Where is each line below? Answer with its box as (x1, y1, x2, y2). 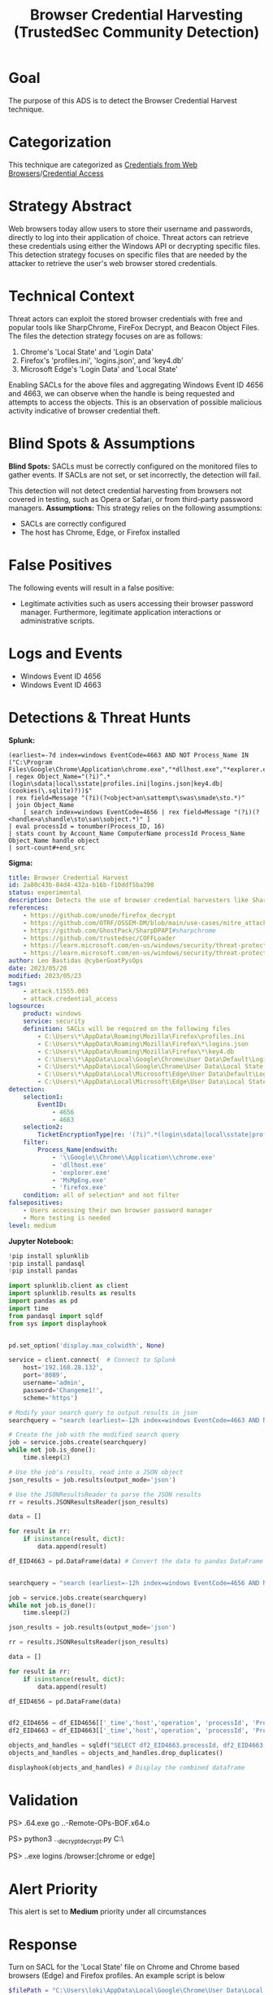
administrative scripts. (19, 616, 95, 626)
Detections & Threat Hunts (8, 708, 191, 727)
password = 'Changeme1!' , (23, 1386, 104, 1395)
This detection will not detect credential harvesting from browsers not (8, 486, 242, 495)
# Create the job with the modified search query (8, 1430, 180, 1439)
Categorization (8, 133, 112, 151)
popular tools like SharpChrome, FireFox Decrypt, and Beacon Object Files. (8, 322, 260, 332)
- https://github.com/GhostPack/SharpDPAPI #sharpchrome (23, 926, 217, 935)
